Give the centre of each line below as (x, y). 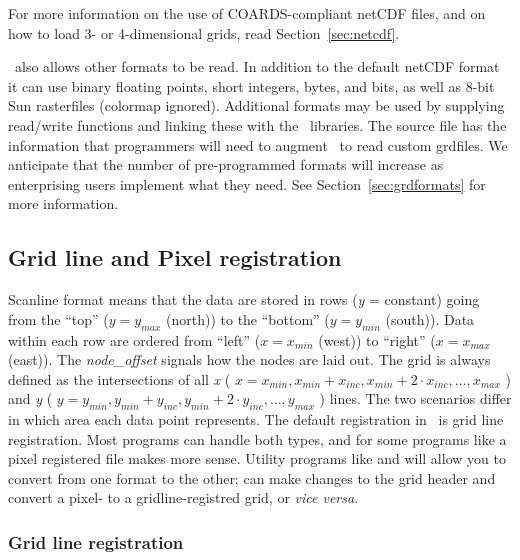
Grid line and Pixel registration (175, 257)
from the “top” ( (58, 318)
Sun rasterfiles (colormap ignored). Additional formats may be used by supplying (256, 105)
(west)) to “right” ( (377, 339)
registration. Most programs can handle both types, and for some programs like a (257, 438)
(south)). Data (430, 318)
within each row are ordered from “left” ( (134, 339)
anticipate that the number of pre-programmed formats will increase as (226, 164)
